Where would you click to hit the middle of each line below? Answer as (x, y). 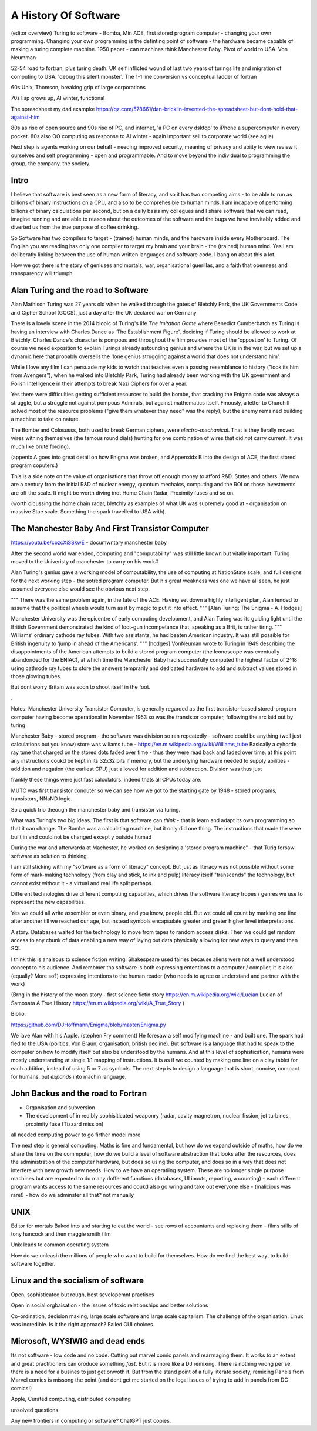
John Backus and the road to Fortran (79, 1093)
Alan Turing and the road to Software (80, 290)
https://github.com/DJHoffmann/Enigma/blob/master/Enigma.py (89, 1025)
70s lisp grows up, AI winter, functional (58, 98)
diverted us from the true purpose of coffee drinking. (75, 227)
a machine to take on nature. (45, 419)
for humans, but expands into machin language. (69, 1076)
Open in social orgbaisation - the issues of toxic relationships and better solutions (109, 1305)
